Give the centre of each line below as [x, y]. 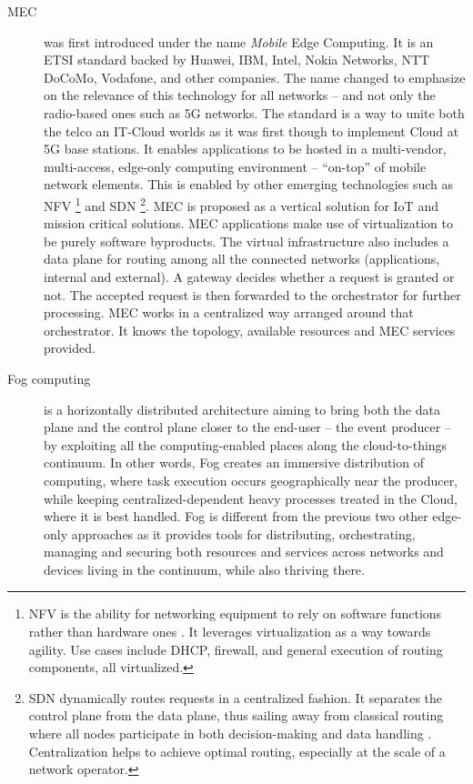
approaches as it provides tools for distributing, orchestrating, [243, 533]
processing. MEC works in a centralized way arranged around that [229, 312]
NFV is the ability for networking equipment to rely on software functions [235, 613]
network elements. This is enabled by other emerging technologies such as [249, 184]
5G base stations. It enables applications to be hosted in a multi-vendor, [245, 149]
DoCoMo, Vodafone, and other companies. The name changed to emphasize [255, 77]
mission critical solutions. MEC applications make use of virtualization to [248, 223]
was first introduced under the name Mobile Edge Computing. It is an [239, 41]
